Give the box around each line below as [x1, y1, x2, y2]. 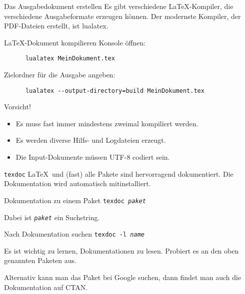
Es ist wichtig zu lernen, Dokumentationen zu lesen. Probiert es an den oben [4, 245, 239, 256]
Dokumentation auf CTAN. [4, 282, 88, 292]
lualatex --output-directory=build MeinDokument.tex [25, 87, 204, 94]
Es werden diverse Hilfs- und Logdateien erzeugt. [15, 135, 166, 145]
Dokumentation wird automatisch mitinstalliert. [4, 178, 151, 189]
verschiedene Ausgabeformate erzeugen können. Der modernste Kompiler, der [4, 10, 241, 21]
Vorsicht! [4, 101, 31, 112]
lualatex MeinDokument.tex [25, 55, 115, 62]
